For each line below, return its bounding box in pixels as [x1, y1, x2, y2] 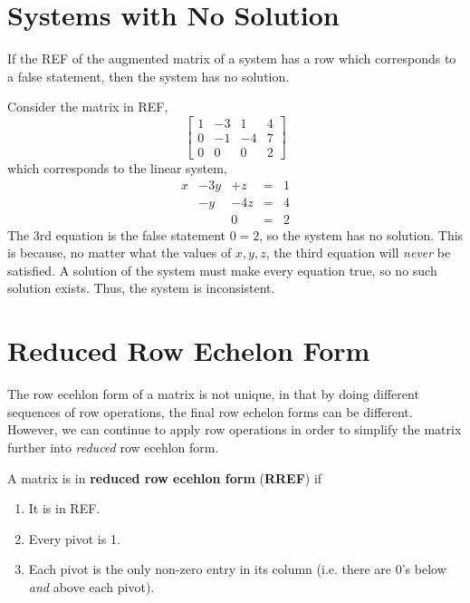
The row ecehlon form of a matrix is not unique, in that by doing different [7, 384, 419, 404]
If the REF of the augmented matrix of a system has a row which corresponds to [7, 49, 456, 68]
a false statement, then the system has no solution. [7, 66, 290, 85]
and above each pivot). [28, 577, 155, 596]
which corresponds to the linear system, [7, 159, 227, 177]
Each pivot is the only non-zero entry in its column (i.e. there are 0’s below [28, 559, 446, 579]
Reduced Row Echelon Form [7, 332, 370, 369]
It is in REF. [28, 499, 101, 518]
